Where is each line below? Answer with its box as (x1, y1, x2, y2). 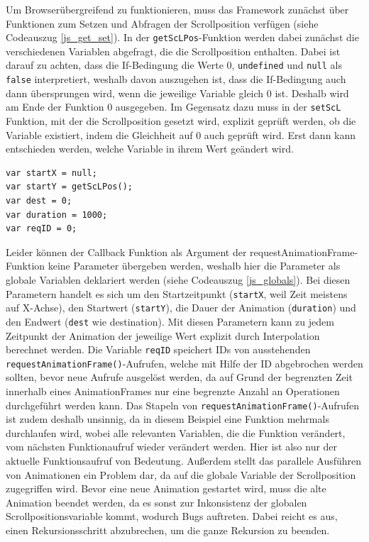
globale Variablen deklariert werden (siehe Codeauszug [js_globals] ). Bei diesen (6, 272, 351, 287)
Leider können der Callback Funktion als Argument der (6, 244, 247, 259)
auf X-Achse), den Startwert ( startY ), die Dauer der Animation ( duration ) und (6, 300, 356, 315)
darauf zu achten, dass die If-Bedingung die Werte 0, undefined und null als (6, 57, 342, 72)
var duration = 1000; (6, 209, 108, 220)
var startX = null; (6, 167, 97, 178)
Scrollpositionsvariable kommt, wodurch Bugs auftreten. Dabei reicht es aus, (6, 509, 338, 524)
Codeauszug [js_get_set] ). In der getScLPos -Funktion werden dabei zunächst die (6, 30, 359, 45)
